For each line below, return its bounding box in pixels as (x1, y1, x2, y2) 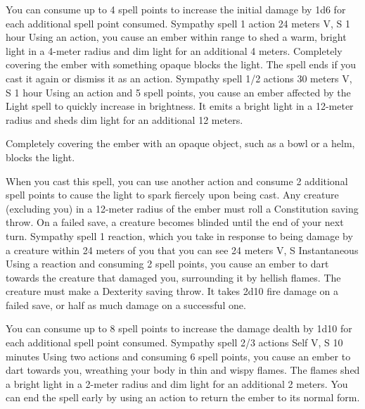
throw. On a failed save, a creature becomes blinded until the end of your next (6, 215, 344, 229)
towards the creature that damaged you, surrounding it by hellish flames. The (6, 270, 341, 284)
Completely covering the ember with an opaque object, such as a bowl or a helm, (6, 136, 355, 151)
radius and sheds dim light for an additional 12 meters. (6, 112, 243, 127)
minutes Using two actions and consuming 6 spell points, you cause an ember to (6, 348, 351, 363)
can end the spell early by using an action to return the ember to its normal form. (6, 390, 360, 405)
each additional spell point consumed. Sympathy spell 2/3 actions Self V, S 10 (6, 335, 343, 350)
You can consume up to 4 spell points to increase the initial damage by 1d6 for (6, 2, 346, 16)
